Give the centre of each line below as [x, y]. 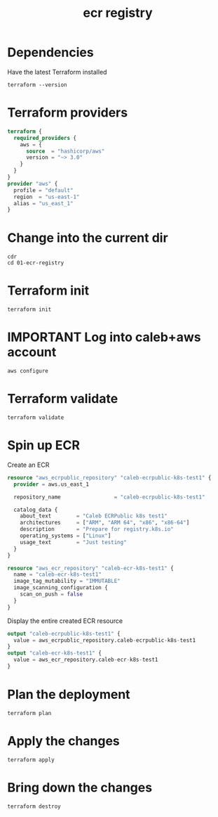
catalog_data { [36, 510]
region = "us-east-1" [47, 197]
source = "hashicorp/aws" [65, 151]
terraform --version [38, 85]
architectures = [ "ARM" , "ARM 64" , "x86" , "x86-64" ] [105, 523]
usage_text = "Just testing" [74, 542]
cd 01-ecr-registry [36, 263]
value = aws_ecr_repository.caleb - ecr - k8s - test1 [86, 660]
